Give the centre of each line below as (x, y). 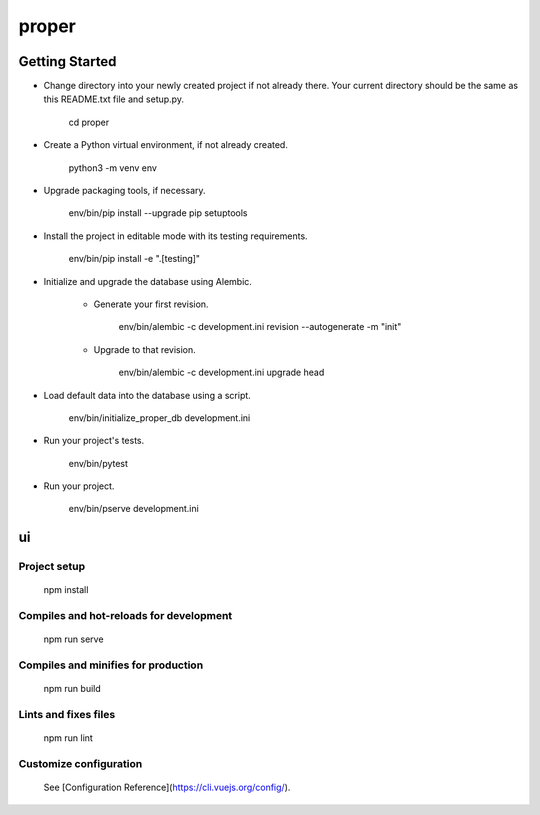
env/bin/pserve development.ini (133, 509)
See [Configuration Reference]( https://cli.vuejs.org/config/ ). (167, 787)
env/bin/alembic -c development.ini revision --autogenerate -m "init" (260, 327)
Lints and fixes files (67, 715)
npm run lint (68, 738)
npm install (66, 590)
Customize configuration (80, 764)
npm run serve (73, 639)
